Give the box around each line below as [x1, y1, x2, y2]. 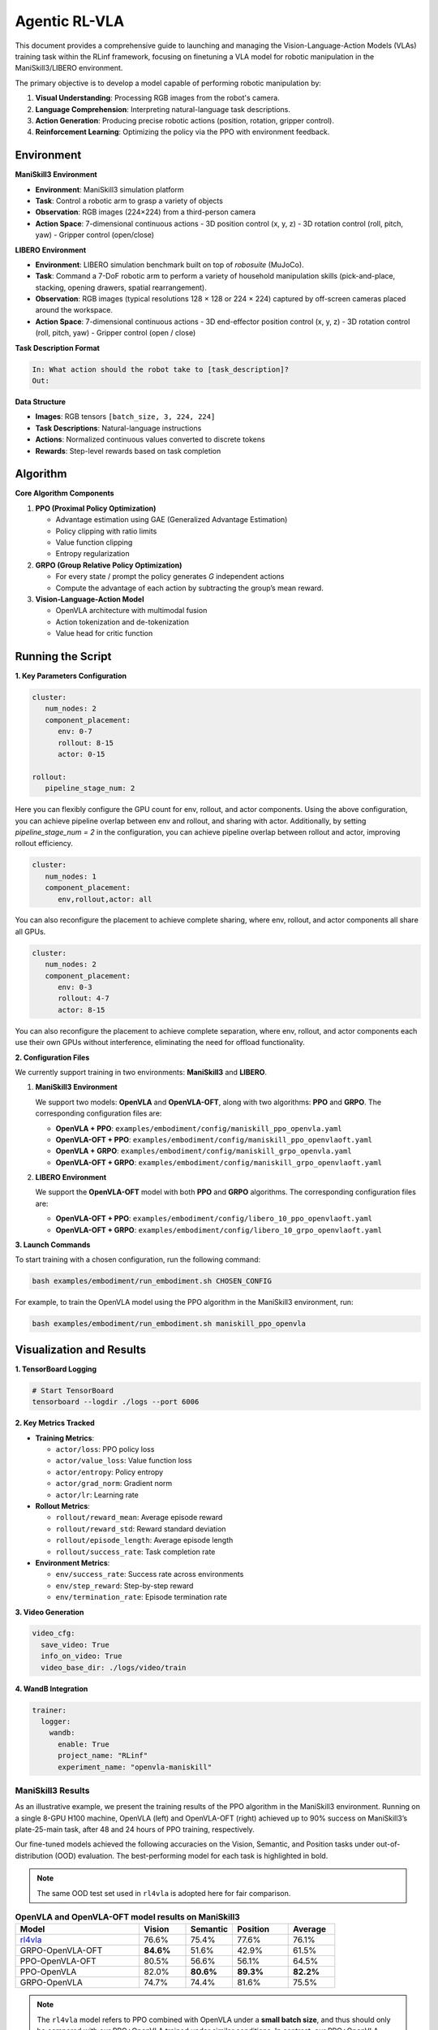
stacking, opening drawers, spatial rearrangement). [35, 283, 207, 292]
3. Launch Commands [15, 1240, 91, 1250]
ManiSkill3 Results [15, 1785, 90, 1796]
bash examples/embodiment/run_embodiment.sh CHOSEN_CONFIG [32, 1276, 272, 1286]
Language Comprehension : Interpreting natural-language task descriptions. [35, 104, 291, 114]
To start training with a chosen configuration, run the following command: [15, 1255, 261, 1264]
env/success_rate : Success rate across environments [55, 1570, 244, 1579]
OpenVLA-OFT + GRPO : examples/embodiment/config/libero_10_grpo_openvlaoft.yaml [55, 1224, 383, 1234]
